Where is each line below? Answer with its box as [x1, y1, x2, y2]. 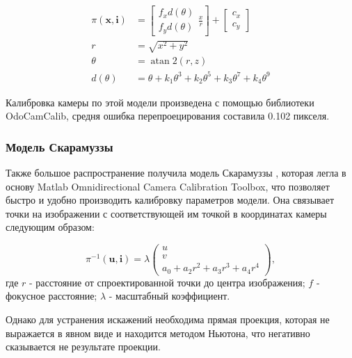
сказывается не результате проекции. [6, 339, 161, 354]
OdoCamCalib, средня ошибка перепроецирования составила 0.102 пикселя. [6, 108, 330, 123]
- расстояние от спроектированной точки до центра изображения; [29, 275, 305, 289]
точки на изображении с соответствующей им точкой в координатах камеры [6, 206, 327, 220]
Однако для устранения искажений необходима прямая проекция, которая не [6, 311, 330, 326]
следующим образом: [6, 220, 95, 234]
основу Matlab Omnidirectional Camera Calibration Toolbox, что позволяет [6, 179, 330, 193]
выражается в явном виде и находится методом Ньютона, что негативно [6, 325, 310, 340]
